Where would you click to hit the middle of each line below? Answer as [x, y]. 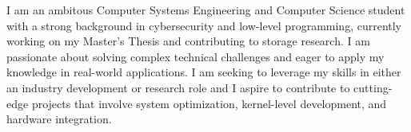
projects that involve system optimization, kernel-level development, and [209, 103]
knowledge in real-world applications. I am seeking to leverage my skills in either [204, 72]
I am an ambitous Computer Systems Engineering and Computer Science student [206, 10]
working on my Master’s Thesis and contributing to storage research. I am [188, 41]
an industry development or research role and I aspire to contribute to [178, 87]
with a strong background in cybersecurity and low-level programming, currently [204, 25]
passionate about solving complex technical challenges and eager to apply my [196, 56]
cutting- [373, 87]
